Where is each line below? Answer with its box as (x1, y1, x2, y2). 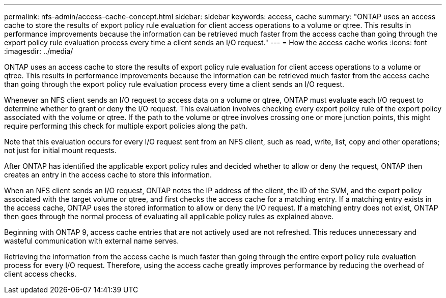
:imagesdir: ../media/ (4, 47, 73, 55)
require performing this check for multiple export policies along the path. (4, 122, 248, 130)
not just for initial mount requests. (4, 146, 117, 155)
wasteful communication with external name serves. (4, 236, 179, 245)
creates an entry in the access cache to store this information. (4, 170, 212, 179)
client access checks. (4, 270, 77, 278)
